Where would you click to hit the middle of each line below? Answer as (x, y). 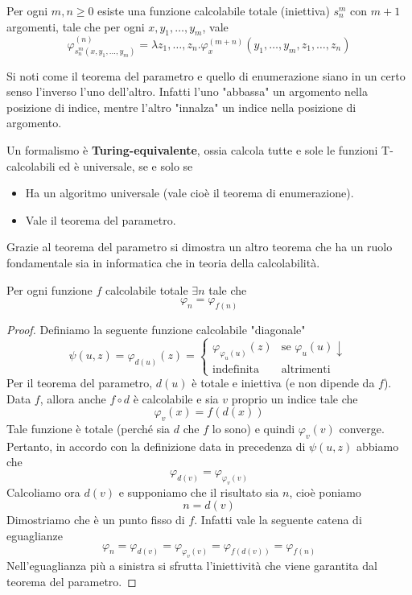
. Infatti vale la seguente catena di (278, 520)
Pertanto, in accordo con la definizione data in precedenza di (156, 446)
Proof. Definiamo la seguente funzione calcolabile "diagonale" (156, 330)
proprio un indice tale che (295, 398)
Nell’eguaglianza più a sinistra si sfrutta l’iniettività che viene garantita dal (192, 566)
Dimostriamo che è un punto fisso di (96, 520)
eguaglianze (35, 535)
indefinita (236, 369)
